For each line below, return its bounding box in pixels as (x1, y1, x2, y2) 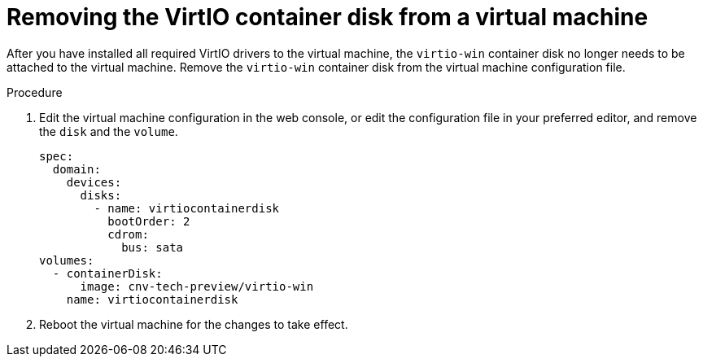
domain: (52, 162, 101, 176)
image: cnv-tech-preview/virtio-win (80, 279, 314, 293)
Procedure (7, 85, 63, 99)
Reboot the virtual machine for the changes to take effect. (39, 317, 348, 331)
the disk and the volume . (39, 124, 178, 138)
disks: (80, 188, 122, 202)
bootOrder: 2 (107, 214, 190, 228)
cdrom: (107, 227, 149, 241)
